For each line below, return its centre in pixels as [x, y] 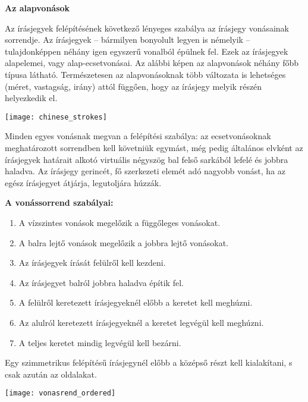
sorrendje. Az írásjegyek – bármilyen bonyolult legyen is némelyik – [128, 40]
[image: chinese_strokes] [56, 117]
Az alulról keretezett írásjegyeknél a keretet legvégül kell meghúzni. [141, 322]
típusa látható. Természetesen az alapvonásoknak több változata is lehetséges [145, 74]
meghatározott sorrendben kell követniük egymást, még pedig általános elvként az [154, 147]
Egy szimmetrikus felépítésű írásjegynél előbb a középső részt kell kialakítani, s [149, 362]
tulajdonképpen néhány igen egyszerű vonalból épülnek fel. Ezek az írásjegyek [147, 51]
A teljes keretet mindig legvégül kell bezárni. [100, 342]
